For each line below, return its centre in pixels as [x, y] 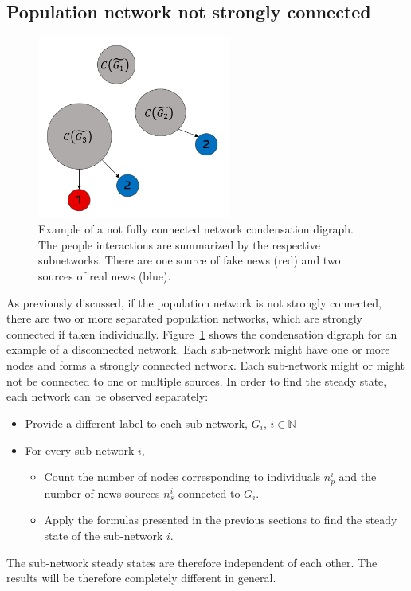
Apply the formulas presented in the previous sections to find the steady [221, 520]
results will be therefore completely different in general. [141, 578]
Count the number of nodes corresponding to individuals [182, 477]
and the [358, 477]
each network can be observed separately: [108, 396]
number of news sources [102, 493]
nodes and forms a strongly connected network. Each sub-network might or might [206, 364]
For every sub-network [80, 450]
